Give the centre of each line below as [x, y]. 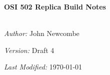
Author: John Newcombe [42, 33]
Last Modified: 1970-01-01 [43, 67]
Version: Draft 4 [29, 50]
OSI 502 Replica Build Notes [55, 6]
